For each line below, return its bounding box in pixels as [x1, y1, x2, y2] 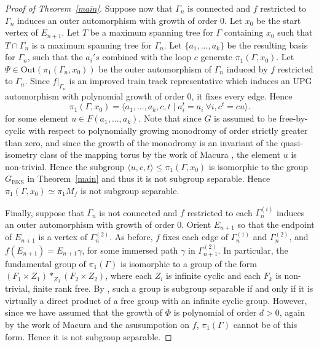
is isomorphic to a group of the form [120, 257, 257, 270]
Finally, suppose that [5, 206, 84, 219]
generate [200, 50, 232, 63]
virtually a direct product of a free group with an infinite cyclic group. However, [5, 294, 307, 306]
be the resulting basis [227, 38, 308, 51]
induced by [226, 62, 268, 75]
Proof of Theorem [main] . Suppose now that [5, 2, 173, 14]
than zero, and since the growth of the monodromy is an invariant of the [5, 136, 278, 149]
